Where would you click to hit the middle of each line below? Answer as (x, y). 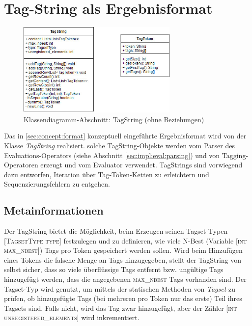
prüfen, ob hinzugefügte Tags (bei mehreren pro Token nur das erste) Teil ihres (123, 298)
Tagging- (235, 155)
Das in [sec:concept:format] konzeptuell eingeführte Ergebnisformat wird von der (125, 136)
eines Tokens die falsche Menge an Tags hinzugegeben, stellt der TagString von (123, 259)
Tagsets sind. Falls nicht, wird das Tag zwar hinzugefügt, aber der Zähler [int (121, 308)
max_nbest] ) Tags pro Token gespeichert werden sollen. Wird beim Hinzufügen (123, 250)
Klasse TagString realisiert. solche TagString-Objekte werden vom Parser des (119, 145)
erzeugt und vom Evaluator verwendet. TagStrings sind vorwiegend (141, 165)
